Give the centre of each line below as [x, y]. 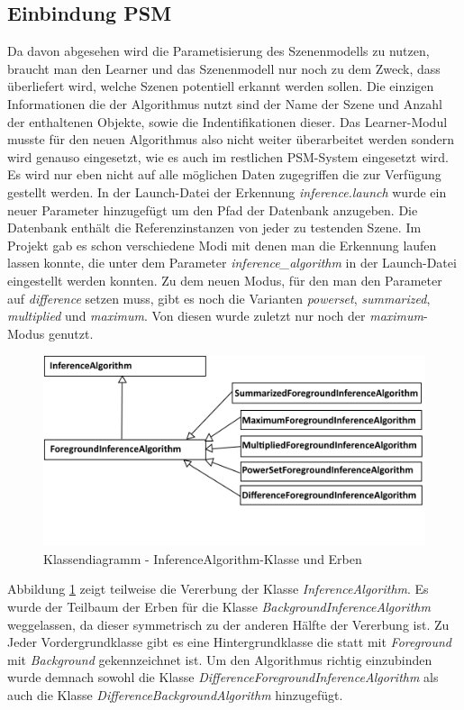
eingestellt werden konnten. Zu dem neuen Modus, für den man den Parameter [225, 280]
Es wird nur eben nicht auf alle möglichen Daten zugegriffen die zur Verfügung [224, 174]
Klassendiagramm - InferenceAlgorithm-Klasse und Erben [203, 558]
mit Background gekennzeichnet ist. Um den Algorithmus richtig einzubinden [220, 659]
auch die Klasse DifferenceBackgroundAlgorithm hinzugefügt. [175, 695]
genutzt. [71, 333]
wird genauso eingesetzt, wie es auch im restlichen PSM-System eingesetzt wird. [228, 156]
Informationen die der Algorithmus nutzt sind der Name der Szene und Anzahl [225, 103]
